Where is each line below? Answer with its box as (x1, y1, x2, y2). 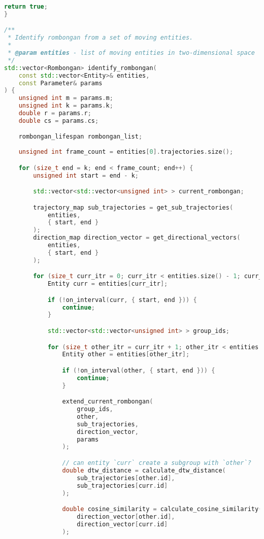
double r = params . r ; (18, 110, 91, 117)
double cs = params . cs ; (18, 117, 99, 124)
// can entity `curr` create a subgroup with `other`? (62, 459, 251, 466)
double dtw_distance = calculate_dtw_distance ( (62, 466, 226, 474)
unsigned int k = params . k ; (18, 102, 113, 110)
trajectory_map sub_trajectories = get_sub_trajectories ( (33, 204, 234, 211)
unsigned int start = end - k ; (33, 172, 139, 179)
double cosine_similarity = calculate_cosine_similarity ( (62, 506, 262, 513)
